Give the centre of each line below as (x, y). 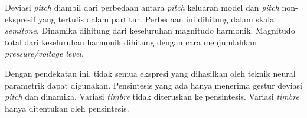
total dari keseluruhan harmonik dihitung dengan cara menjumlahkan (131, 42)
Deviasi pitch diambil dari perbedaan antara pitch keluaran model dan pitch (142, 7)
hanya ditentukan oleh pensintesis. (67, 108)
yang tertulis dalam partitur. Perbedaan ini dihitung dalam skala (156, 19)
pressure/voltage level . (44, 53)
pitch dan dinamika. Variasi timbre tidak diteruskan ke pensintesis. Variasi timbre (152, 96)
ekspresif (20, 19)
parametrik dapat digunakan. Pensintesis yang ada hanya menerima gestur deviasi (153, 85)
